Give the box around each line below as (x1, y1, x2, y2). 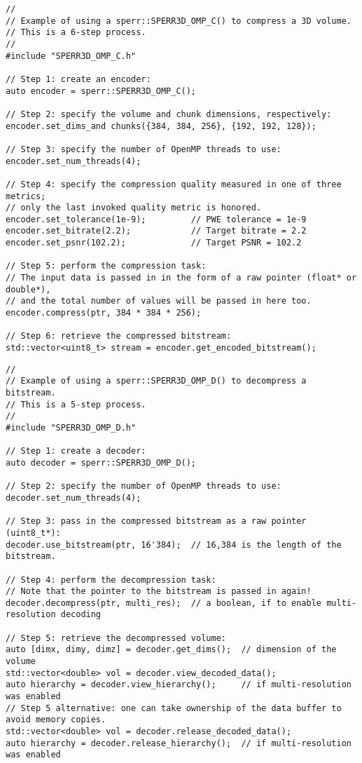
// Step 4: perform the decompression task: (6, 574, 216, 585)
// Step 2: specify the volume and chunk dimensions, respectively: (6, 109, 332, 119)
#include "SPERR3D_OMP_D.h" (6, 422, 137, 433)
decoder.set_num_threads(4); (6, 492, 141, 503)
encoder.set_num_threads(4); (6, 156, 141, 166)
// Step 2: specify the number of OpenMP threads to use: (6, 481, 281, 492)
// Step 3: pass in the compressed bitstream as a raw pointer (6, 516, 307, 527)
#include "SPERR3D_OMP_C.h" (6, 50, 137, 61)
